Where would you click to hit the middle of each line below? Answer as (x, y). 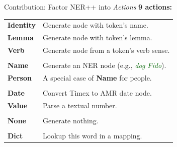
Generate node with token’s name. (95, 25)
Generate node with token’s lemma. (97, 38)
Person (20, 77)
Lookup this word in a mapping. (92, 136)
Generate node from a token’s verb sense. (106, 50)
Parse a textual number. (80, 105)
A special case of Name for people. (97, 77)
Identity (22, 25)
